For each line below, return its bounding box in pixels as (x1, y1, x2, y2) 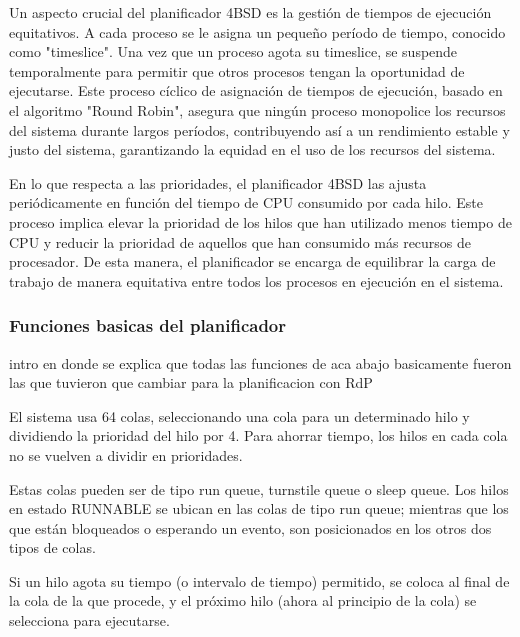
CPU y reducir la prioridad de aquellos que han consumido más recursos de (9, 231, 472, 252)
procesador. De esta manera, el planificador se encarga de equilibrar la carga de (9, 251, 496, 272)
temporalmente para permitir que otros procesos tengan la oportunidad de (9, 60, 465, 81)
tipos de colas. (9, 537, 96, 558)
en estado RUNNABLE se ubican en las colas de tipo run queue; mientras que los (9, 498, 509, 519)
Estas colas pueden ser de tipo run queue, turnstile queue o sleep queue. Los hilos (9, 478, 509, 499)
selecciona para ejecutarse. (9, 610, 170, 631)
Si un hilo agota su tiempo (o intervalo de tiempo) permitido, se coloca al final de (9, 570, 510, 591)
